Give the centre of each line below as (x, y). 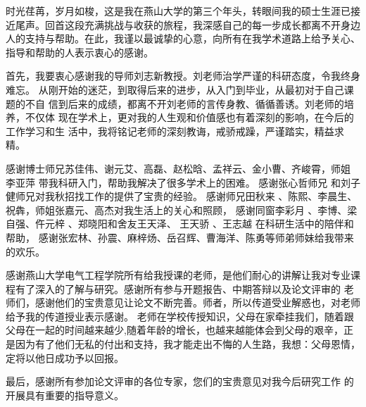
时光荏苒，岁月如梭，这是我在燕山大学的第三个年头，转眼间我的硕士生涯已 (178, 11)
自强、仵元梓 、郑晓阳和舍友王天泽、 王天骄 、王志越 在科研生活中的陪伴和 (180, 224)
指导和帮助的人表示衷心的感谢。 (80, 52)
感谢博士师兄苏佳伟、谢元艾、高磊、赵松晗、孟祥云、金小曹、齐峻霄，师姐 (178, 168)
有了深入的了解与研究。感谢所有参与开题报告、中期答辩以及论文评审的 (178, 288)
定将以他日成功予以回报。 (65, 357)
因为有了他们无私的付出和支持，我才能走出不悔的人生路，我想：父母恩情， (188, 344)
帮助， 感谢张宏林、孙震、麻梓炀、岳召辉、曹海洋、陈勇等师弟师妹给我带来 (180, 237)
